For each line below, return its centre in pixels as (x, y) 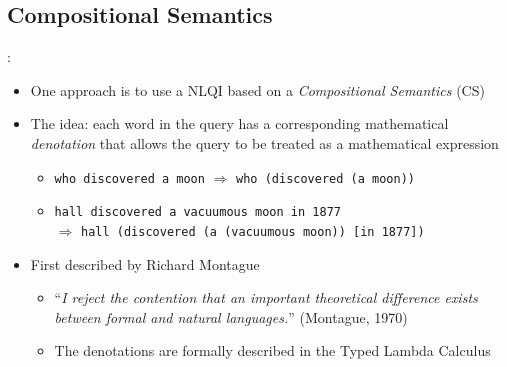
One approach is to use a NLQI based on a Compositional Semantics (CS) (257, 89)
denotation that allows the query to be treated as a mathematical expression (264, 142)
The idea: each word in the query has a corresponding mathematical (239, 123)
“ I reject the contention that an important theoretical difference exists (266, 297)
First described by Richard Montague (145, 263)
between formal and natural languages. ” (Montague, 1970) (231, 316)
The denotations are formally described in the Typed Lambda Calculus (272, 350)
